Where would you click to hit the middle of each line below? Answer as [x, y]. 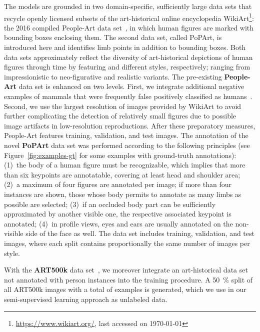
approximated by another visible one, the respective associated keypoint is [118, 214]
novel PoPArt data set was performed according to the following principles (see [127, 145]
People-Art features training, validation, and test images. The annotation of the [126, 135]
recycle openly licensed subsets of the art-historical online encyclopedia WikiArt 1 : [129, 17]
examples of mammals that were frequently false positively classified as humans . [128, 96]
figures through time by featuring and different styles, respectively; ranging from [127, 67]
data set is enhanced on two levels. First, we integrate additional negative [131, 86]
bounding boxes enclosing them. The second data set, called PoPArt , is [113, 37]
